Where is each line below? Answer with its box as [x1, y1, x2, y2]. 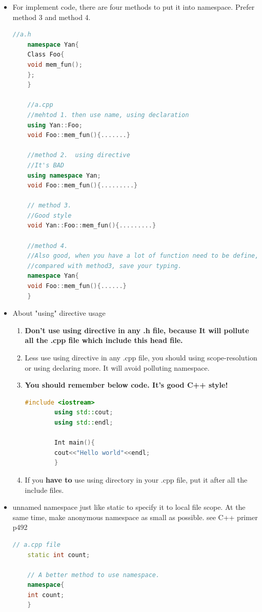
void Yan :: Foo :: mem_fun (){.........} [27, 222, 156, 229]
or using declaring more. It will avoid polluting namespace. [25, 362, 210, 373]
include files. [25, 484, 64, 495]
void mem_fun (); [27, 61, 83, 68]
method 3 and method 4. [12, 11, 91, 22]
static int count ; [27, 551, 90, 559]
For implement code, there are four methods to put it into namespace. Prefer [12, 2, 255, 12]
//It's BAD [27, 161, 65, 169]
